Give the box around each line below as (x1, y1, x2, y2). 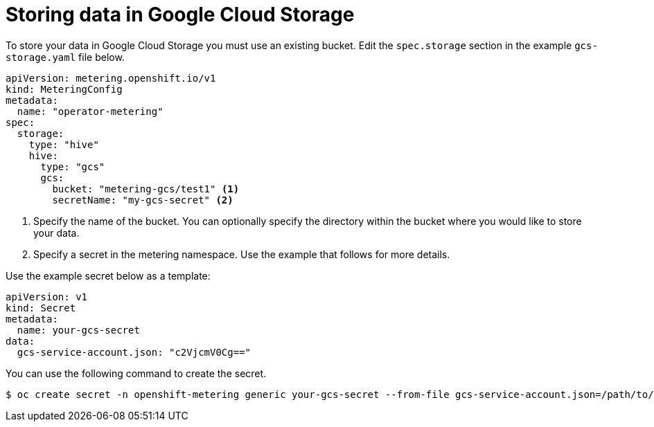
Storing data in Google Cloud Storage (6, 3, 355, 26)
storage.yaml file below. (6, 51, 125, 63)
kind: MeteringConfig (6, 83, 123, 95)
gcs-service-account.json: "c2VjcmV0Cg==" (17, 346, 251, 358)
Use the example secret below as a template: (6, 269, 211, 282)
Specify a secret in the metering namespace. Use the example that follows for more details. (33, 248, 450, 260)
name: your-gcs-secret (17, 324, 140, 336)
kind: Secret (6, 302, 76, 314)
